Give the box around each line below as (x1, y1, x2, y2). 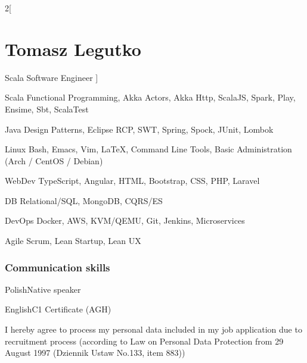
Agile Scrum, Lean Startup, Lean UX (5, 234, 141, 247)
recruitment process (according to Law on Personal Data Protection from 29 (5, 334, 284, 347)
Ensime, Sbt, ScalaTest (5, 102, 89, 115)
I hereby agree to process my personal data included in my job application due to (5, 323, 302, 336)
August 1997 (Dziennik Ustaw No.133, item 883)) (5, 346, 185, 359)
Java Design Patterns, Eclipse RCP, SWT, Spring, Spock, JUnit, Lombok (5, 123, 274, 135)
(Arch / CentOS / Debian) (5, 154, 103, 167)
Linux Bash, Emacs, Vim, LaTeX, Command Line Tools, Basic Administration (5, 143, 292, 155)
